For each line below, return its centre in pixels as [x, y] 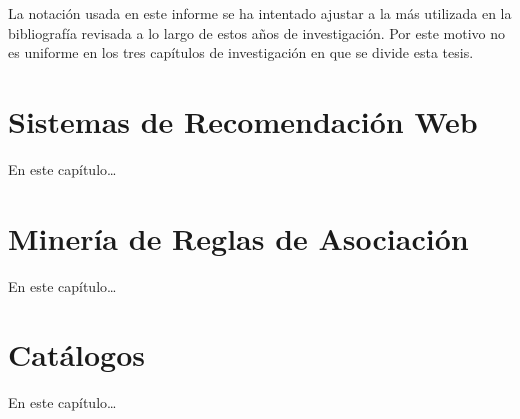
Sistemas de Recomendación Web [243, 120]
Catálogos [77, 354]
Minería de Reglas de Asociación [238, 237]
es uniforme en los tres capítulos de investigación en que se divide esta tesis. [241, 52]
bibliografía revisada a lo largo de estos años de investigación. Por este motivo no [257, 32]
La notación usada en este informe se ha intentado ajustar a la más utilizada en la [260, 13]
